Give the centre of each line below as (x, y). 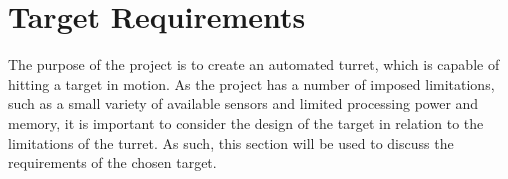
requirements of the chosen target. (112, 162)
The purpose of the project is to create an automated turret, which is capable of (254, 64)
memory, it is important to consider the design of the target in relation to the (246, 122)
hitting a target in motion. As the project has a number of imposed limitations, (251, 83)
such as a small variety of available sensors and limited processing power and (243, 103)
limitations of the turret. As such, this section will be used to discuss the (231, 142)
